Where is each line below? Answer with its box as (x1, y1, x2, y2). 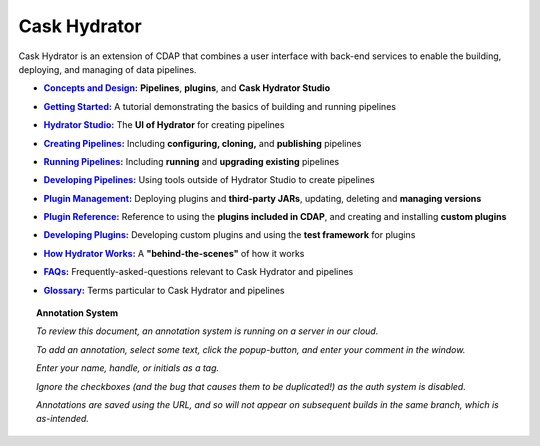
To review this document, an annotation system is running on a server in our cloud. (36, 325, 379, 337)
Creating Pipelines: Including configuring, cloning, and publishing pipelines (43, 137, 362, 149)
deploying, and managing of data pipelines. (18, 63, 197, 75)
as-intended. (36, 413, 90, 425)
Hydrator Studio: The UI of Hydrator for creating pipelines (43, 119, 285, 131)
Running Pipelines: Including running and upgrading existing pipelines (43, 155, 340, 167)
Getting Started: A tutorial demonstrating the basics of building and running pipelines (43, 100, 397, 112)
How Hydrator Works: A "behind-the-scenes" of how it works (43, 247, 305, 259)
